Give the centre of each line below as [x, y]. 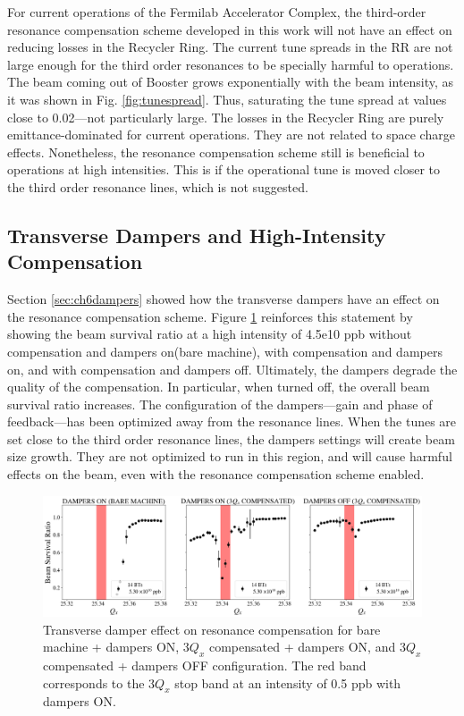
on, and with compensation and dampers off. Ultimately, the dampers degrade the [232, 369]
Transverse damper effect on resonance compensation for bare [212, 629]
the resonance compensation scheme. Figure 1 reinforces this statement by [210, 316]
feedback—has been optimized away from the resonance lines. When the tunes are [232, 421]
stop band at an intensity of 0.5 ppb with [288, 682]
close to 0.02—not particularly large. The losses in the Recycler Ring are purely [226, 117]
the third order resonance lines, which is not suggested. [158, 186]
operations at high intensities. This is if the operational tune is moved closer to [224, 169]
